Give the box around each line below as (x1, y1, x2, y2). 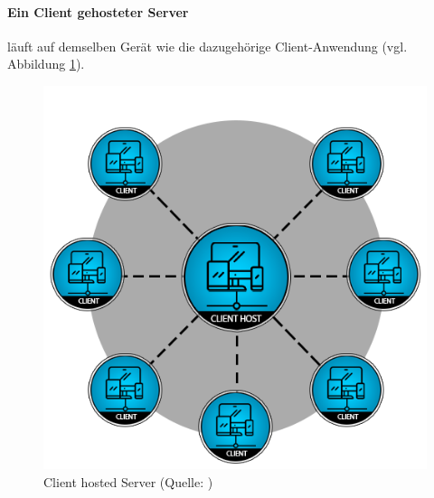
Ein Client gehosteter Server (7, 2, 189, 21)
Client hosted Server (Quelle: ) (43, 472, 213, 491)
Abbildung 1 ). (7, 54, 85, 73)
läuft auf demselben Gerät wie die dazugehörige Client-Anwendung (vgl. (7, 36, 408, 55)
